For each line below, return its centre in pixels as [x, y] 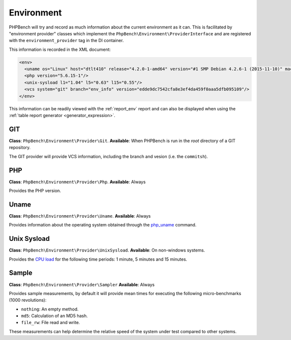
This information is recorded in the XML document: [60, 49]
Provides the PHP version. [35, 191]
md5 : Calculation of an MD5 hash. [55, 316]
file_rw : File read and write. [50, 323]
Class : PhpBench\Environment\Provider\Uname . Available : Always [80, 216]
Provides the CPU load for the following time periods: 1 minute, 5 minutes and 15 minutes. [98, 259]
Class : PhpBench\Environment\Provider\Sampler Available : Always [82, 284]
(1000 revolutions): [28, 300]
